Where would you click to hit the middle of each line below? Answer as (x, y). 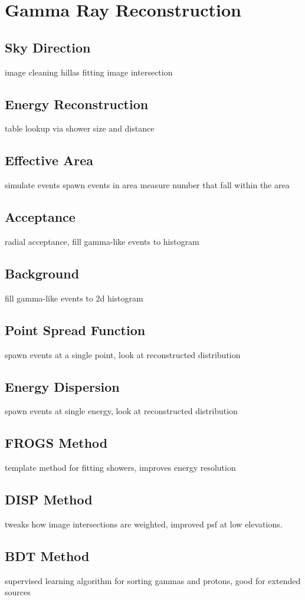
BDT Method (47, 555)
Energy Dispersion (62, 386)
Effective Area (49, 160)
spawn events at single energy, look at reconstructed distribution (121, 411)
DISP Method (49, 499)
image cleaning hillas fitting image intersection (89, 72)
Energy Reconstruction (77, 104)
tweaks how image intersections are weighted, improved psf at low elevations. (144, 524)
